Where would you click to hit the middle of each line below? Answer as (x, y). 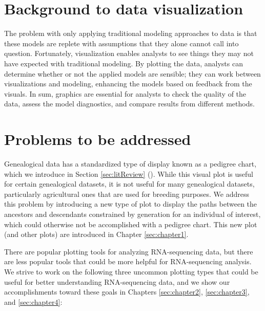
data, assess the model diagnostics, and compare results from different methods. (129, 104)
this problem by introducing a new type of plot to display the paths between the (131, 204)
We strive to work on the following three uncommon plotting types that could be (131, 271)
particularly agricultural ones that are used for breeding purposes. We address (127, 194)
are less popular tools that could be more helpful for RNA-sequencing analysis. (128, 261)
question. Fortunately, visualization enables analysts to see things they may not (129, 53)
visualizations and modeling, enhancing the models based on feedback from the (128, 84)
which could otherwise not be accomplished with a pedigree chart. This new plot (131, 224)
